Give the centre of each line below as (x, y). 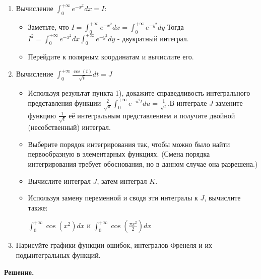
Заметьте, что (48, 26)
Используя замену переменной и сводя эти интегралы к (113, 198)
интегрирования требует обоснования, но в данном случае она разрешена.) (143, 164)
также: (38, 207)
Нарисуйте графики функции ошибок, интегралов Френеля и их (114, 245)
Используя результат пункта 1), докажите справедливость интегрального (139, 93)
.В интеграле (187, 102)
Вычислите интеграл (59, 181)
